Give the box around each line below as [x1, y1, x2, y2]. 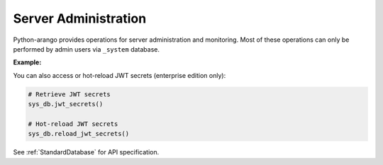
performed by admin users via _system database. [13, 45, 160, 53]
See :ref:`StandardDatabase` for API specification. [13, 148, 160, 157]
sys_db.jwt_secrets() [28, 100, 104, 108]
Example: [13, 58, 42, 67]
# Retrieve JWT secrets [28, 90, 111, 98]
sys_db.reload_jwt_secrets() [28, 130, 130, 138]
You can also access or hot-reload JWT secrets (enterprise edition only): [13, 71, 226, 79]
